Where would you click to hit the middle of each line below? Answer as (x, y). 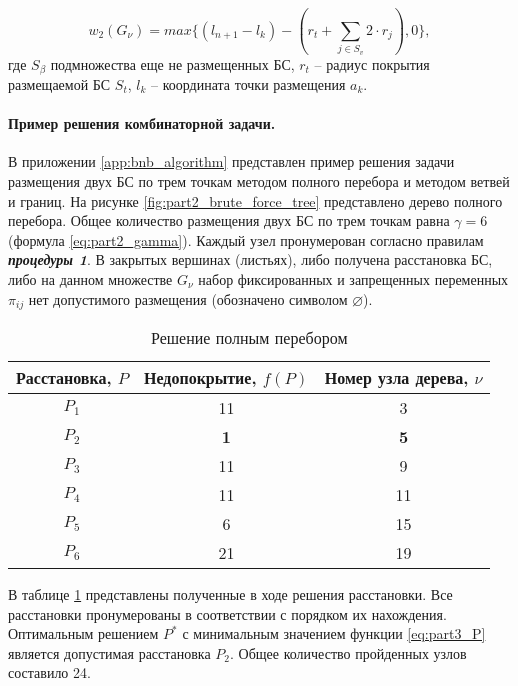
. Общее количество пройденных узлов (348, 652)
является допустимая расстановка (109, 652)
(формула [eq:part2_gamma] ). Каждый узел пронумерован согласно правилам (246, 239)
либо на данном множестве (90, 278)
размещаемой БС (59, 83)
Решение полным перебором (249, 337)
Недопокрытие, (200, 377)
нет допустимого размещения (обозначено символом (188, 298)
